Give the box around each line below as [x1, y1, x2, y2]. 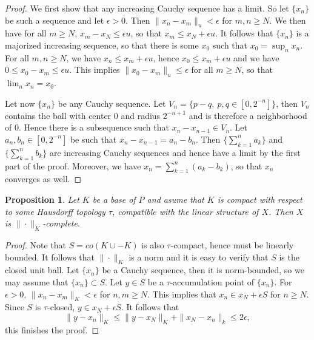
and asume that [147, 192, 204, 205]
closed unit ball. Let [5, 263, 79, 276]
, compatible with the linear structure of [112, 205, 259, 217]
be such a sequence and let [5, 13, 104, 26]
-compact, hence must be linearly [170, 238, 294, 251]
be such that [70, 132, 117, 145]
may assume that [5, 275, 68, 288]
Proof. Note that [5, 238, 67, 251]
